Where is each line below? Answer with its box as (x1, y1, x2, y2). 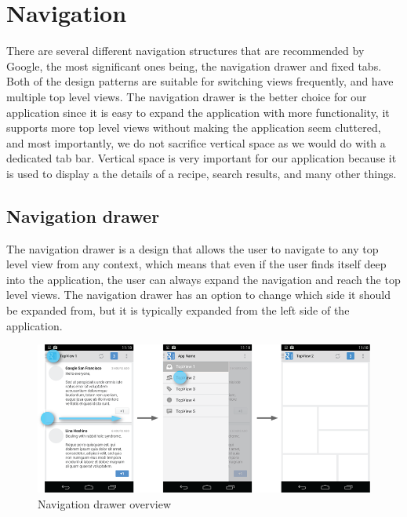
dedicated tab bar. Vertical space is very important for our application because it (6, 150, 397, 166)
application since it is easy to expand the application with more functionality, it (6, 104, 390, 120)
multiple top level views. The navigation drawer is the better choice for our (6, 88, 367, 104)
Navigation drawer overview (38, 495, 172, 512)
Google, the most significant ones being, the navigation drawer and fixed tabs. (6, 57, 382, 74)
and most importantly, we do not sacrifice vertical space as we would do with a (6, 134, 386, 151)
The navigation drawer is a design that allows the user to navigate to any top (6, 240, 379, 257)
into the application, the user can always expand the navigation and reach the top (6, 271, 401, 287)
